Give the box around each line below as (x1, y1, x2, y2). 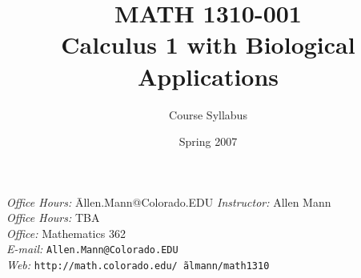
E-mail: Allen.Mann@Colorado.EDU (6, 240, 178, 257)
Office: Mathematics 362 (6, 224, 126, 241)
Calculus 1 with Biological (61, 28, 355, 61)
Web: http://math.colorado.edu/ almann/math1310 (6, 256, 270, 273)
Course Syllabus (169, 106, 247, 123)
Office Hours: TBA (6, 209, 100, 226)
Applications (137, 59, 279, 92)
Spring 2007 (178, 133, 238, 150)
